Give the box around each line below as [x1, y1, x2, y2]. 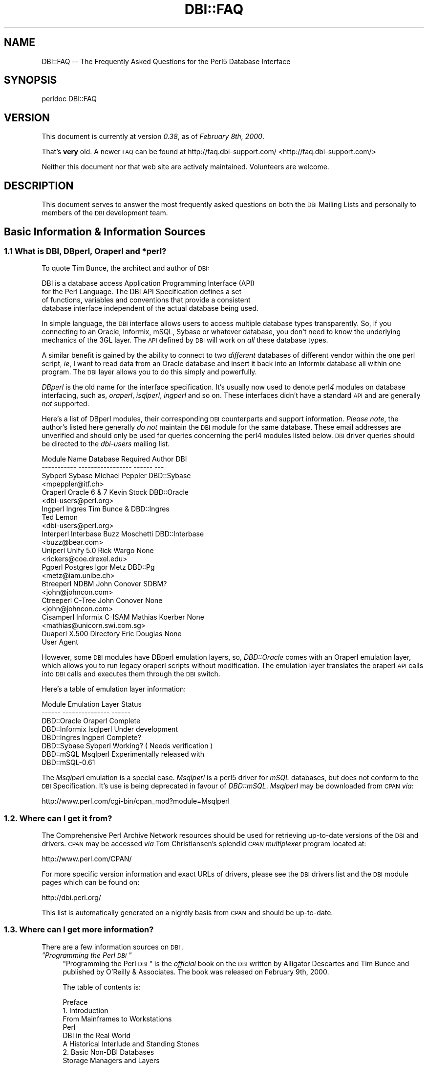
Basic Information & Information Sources [4, 225, 206, 238]
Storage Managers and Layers [63, 1056, 160, 1065]
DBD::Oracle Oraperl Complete [42, 717, 141, 725]
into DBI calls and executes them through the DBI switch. [42, 670, 220, 678]
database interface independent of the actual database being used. [42, 304, 258, 313]
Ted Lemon [42, 513, 78, 522]
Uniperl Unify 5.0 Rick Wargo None [42, 546, 154, 555]
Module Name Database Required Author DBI [42, 455, 187, 463]
